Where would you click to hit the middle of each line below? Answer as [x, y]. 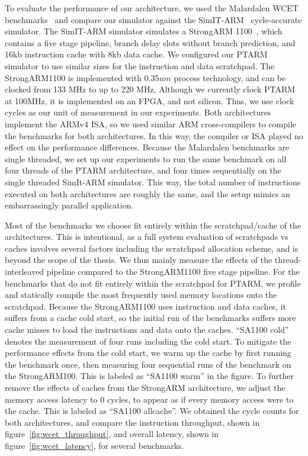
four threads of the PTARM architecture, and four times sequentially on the [143, 170]
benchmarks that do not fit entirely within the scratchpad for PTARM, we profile [153, 283]
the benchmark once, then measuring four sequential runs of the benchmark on [148, 364]
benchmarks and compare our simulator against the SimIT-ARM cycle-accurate [153, 19]
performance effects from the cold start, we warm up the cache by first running [148, 353]
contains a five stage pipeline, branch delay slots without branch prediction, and [150, 42]
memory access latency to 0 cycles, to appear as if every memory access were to [149, 399]
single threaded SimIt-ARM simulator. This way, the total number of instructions [153, 182]
